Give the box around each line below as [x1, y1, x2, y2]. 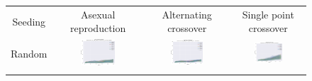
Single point [242, 6, 294, 21]
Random [11, 46, 48, 61]
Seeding [12, 13, 46, 28]
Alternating [162, 6, 212, 21]
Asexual [80, 6, 116, 21]
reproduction [70, 21, 126, 36]
